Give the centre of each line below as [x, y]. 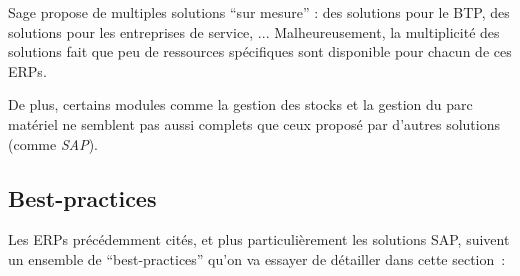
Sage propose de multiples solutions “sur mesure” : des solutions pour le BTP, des [259, 12]
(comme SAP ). [53, 143]
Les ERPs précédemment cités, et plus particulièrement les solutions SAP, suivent [259, 239]
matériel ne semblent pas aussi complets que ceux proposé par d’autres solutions [254, 123]
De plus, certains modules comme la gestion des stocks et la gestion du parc [240, 104]
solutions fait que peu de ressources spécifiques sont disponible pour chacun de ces [260, 51]
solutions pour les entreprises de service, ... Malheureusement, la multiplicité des [254, 31]
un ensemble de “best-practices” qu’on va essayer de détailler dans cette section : [257, 258]
